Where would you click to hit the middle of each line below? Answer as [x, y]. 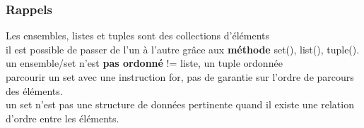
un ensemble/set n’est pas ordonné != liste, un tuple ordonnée [144, 63]
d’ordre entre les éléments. [63, 118]
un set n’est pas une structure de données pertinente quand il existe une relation [180, 104]
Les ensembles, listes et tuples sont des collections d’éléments [138, 36]
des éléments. [34, 90]
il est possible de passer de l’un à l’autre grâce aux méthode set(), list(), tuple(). [183, 49]
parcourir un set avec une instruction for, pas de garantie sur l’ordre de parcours [180, 77]
